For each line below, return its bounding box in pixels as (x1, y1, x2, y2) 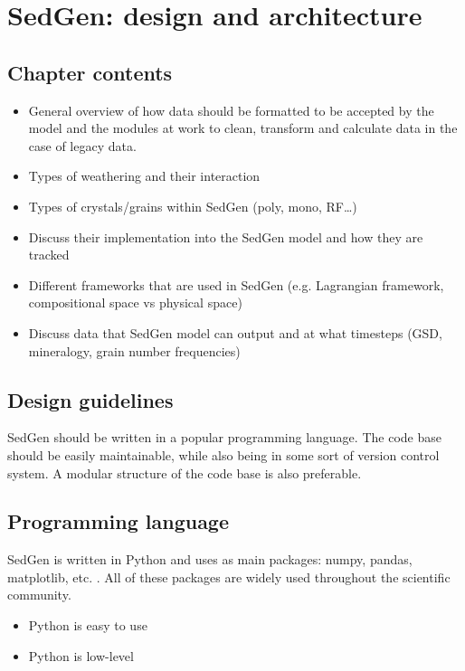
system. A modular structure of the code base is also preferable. (7, 463, 362, 482)
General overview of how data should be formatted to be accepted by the (28, 100, 434, 119)
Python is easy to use (28, 616, 147, 635)
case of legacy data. (28, 136, 137, 155)
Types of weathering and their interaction (28, 166, 261, 185)
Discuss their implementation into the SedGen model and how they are (28, 227, 423, 246)
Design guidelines (7, 385, 174, 413)
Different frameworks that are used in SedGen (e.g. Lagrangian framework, (28, 275, 444, 294)
